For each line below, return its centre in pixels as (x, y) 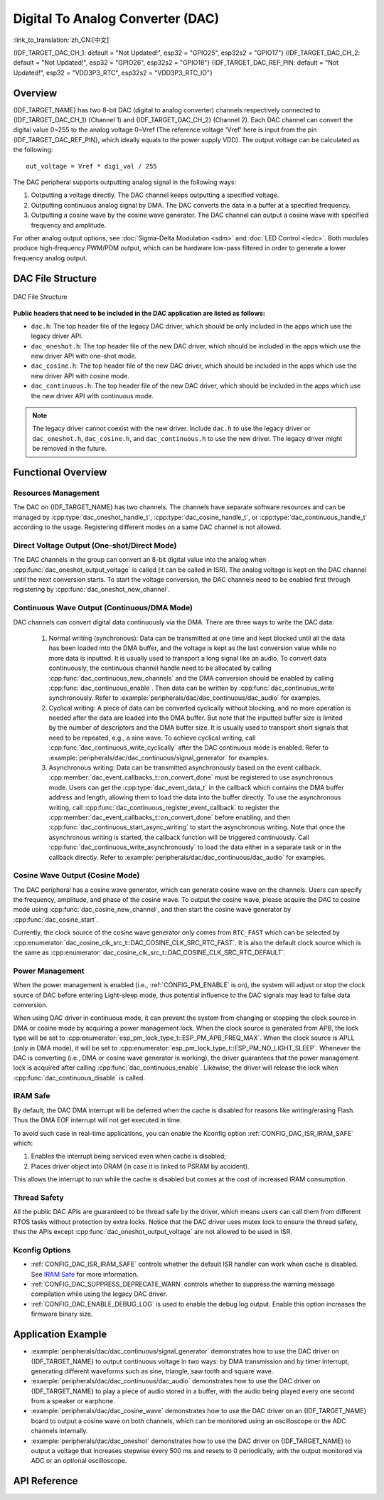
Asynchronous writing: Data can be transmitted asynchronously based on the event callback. (185, 767)
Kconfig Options (42, 1250)
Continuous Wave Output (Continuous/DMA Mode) (103, 608)
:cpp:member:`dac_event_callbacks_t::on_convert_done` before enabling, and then (170, 817)
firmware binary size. (62, 1314)
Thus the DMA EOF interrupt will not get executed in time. (97, 1120)
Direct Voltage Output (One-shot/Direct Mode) (95, 546)
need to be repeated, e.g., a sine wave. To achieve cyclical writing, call (152, 738)
